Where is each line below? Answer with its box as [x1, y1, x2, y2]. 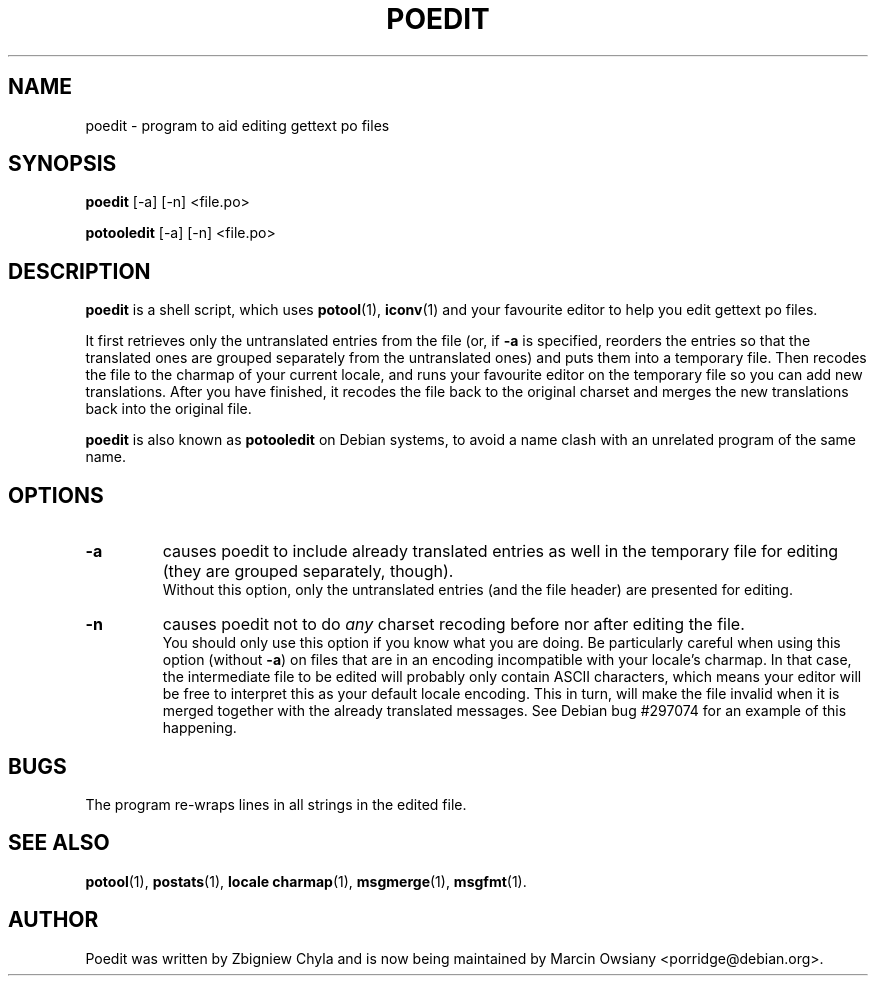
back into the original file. [85, 400, 252, 418]
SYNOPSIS [8, 151, 117, 177]
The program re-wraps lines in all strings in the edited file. [85, 795, 467, 813]
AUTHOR [8, 907, 99, 933]
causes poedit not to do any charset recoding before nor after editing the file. [162, 614, 745, 635]
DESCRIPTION [8, 258, 151, 284]
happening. [162, 719, 237, 737]
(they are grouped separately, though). [162, 561, 454, 582]
